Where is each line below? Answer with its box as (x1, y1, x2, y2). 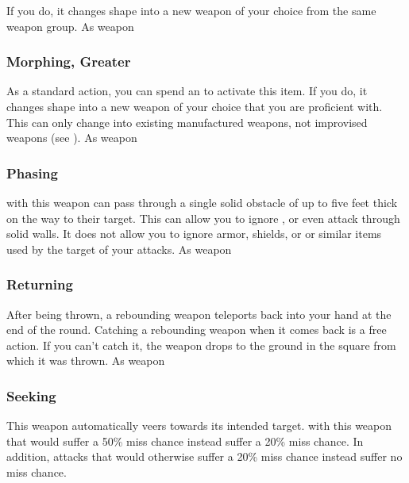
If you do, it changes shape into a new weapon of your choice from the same (6, 2, 376, 18)
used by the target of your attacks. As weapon (6, 240, 232, 257)
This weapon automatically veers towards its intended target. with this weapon (6, 417, 392, 434)
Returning (6, 274, 73, 294)
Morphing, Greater (6, 52, 131, 71)
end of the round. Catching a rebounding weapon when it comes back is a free (6, 321, 387, 338)
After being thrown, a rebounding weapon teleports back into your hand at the (6, 305, 392, 322)
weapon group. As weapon (6, 17, 134, 34)
